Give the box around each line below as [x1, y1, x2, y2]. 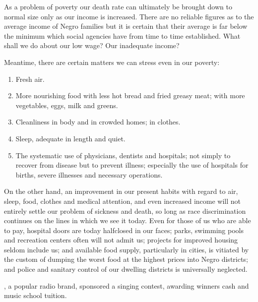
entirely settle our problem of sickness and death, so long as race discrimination [4, 205, 246, 216]
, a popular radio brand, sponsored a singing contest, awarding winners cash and [4, 280, 249, 291]
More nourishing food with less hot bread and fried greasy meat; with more [15, 90, 245, 101]
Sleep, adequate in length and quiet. [15, 133, 126, 143]
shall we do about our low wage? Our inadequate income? [4, 40, 180, 51]
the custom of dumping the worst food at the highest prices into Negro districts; [4, 254, 248, 264]
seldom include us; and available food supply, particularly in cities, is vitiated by [4, 244, 249, 254]
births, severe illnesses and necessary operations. [15, 169, 163, 180]
